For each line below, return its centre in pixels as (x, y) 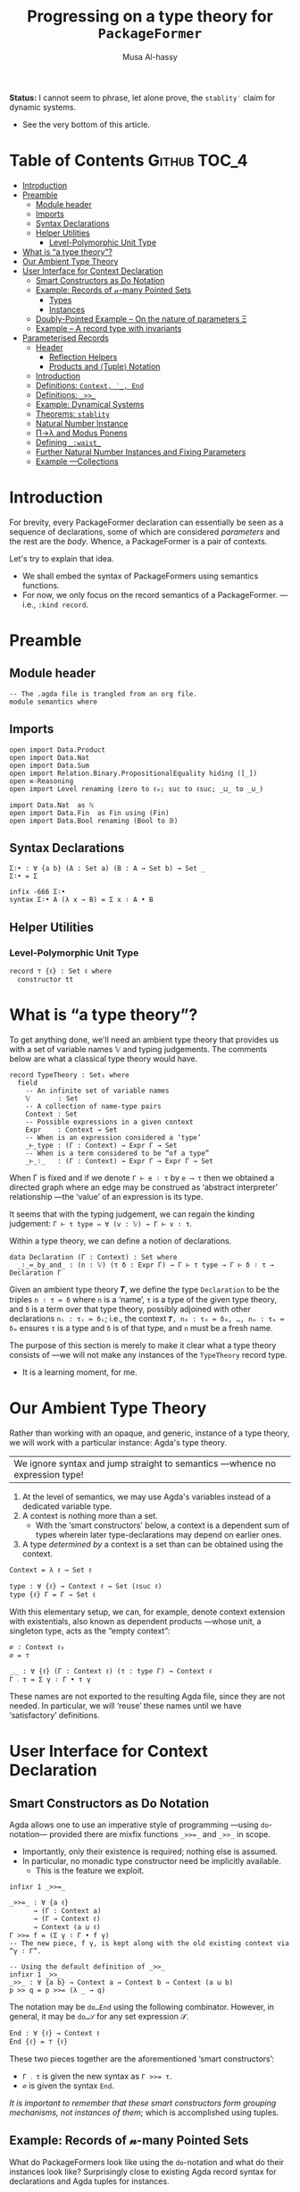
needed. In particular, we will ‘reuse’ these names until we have (125, 1706)
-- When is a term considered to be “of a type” (117, 1154)
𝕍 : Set (52, 1099)
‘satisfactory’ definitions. (54, 1715)
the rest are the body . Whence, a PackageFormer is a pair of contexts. (138, 541)
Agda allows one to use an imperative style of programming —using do (139, 1825)
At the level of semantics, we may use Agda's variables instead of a (146, 1496)
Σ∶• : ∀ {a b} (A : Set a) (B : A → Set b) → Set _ (107, 869)
